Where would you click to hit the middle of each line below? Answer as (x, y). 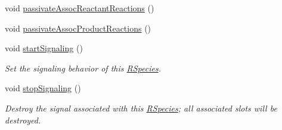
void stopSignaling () (43, 88)
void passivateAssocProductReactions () (78, 28)
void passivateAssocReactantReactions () (80, 8)
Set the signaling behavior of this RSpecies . (83, 68)
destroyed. (23, 120)
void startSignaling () (44, 48)
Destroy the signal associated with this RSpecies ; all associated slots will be (141, 108)
